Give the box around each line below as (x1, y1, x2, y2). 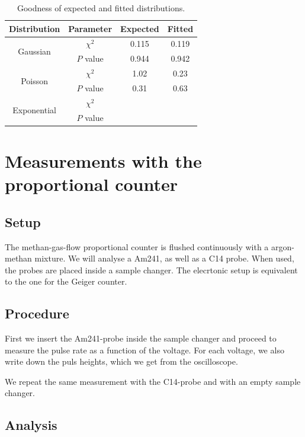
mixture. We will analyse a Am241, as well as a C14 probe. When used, (34, 252, 294, 264)
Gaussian (18, 44, 51, 57)
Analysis (5, 416, 57, 434)
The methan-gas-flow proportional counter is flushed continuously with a (5, 240, 269, 253)
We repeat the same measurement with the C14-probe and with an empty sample (5, 375, 301, 387)
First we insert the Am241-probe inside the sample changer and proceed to (5, 332, 277, 345)
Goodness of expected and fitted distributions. (17, 2, 185, 14)
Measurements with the (5, 148, 202, 173)
